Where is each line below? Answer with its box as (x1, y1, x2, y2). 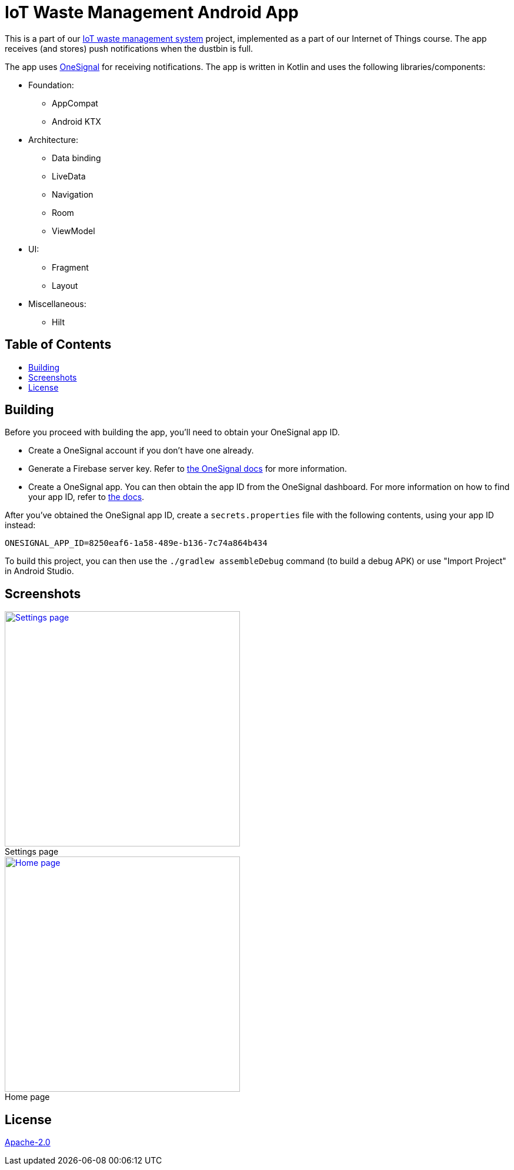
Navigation (52, 189, 94, 199)
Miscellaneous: (28, 298, 86, 309)
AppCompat (52, 98, 98, 108)
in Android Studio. (5, 566, 74, 576)
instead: (5, 520, 36, 531)
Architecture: (28, 134, 79, 145)
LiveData (52, 171, 86, 181)
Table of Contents (5, 337, 112, 352)
